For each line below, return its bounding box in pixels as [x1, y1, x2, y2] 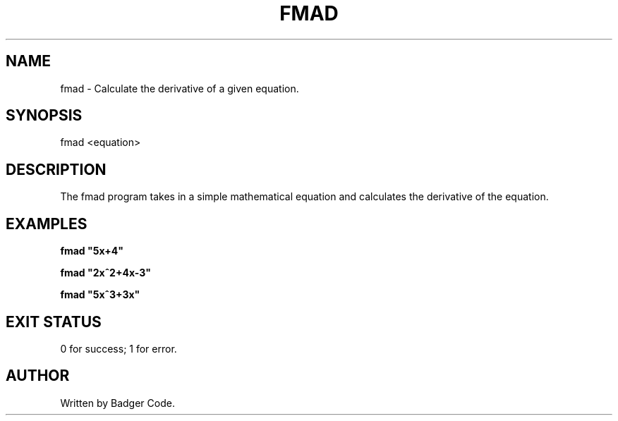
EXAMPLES [6, 214, 87, 233]
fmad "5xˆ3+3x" [60, 288, 140, 301]
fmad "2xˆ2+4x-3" [60, 267, 151, 279]
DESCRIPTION [6, 160, 107, 178]
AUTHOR [6, 367, 70, 385]
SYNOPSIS [6, 106, 83, 125]
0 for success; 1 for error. [60, 342, 177, 355]
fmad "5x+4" [60, 245, 123, 257]
